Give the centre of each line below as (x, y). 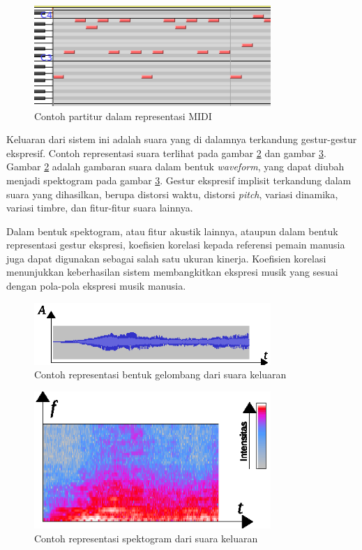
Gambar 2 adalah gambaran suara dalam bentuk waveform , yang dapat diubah (175, 166)
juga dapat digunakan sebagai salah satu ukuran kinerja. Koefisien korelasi (166, 258)
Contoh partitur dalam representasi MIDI (123, 116)
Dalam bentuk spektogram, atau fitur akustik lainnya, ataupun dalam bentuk (172, 231)
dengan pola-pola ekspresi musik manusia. (96, 286)
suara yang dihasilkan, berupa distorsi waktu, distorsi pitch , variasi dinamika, (172, 194)
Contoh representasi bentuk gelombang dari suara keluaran (160, 374)
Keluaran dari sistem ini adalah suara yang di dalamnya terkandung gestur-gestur (182, 139)
